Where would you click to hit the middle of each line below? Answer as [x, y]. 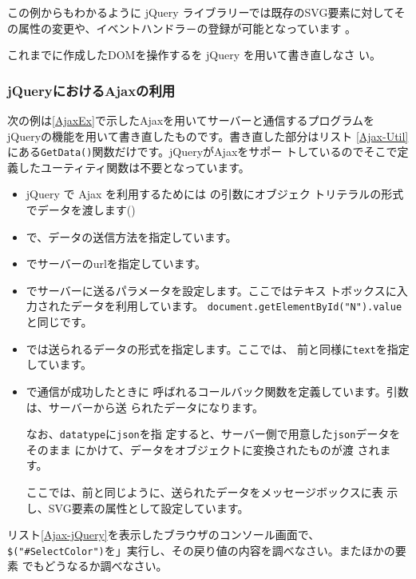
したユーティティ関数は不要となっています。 [134, 167]
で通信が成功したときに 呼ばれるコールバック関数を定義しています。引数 [217, 391]
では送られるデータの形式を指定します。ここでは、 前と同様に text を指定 [218, 348]
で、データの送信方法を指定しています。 [131, 236]
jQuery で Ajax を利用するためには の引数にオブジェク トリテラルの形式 [215, 194]
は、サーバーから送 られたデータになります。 [145, 407]
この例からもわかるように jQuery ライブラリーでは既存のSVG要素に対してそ [206, 12]
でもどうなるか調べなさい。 [95, 566]
